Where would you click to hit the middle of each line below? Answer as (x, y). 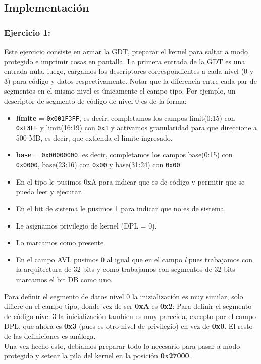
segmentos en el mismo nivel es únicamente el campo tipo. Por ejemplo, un (120, 91)
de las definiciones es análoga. (50, 335)
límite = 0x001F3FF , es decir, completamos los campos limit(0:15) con (125, 118)
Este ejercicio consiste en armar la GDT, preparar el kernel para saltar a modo (126, 51)
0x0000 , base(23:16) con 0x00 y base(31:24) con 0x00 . (99, 165)
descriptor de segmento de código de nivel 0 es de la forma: (95, 100)
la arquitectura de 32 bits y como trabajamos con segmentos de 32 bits (125, 269)
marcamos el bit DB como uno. (64, 279)
